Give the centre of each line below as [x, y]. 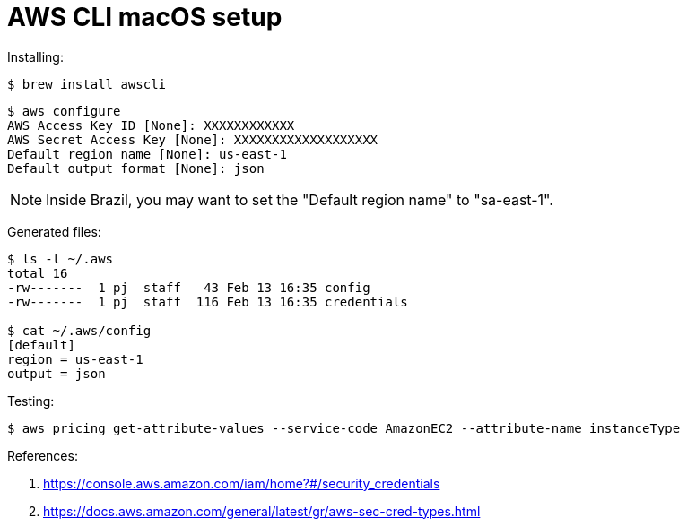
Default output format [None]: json [136, 168]
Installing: [35, 56]
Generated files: [54, 231]
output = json [57, 373]
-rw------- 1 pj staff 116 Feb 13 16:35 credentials [208, 302]
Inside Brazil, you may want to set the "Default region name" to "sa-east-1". [300, 199]
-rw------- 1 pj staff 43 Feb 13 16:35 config [189, 287]
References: [43, 455]
